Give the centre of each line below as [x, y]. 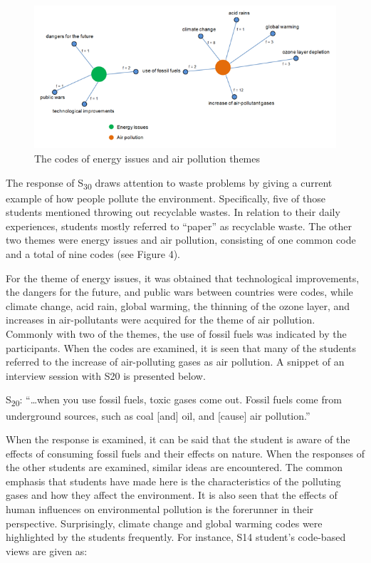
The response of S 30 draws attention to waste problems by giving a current [169, 183]
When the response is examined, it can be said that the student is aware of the [178, 439]
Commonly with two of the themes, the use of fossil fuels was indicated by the [176, 334]
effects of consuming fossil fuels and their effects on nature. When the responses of [185, 453]
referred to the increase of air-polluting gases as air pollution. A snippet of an [175, 362]
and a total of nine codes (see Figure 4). [93, 254]
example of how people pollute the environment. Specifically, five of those [166, 198]
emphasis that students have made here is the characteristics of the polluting [173, 481]
